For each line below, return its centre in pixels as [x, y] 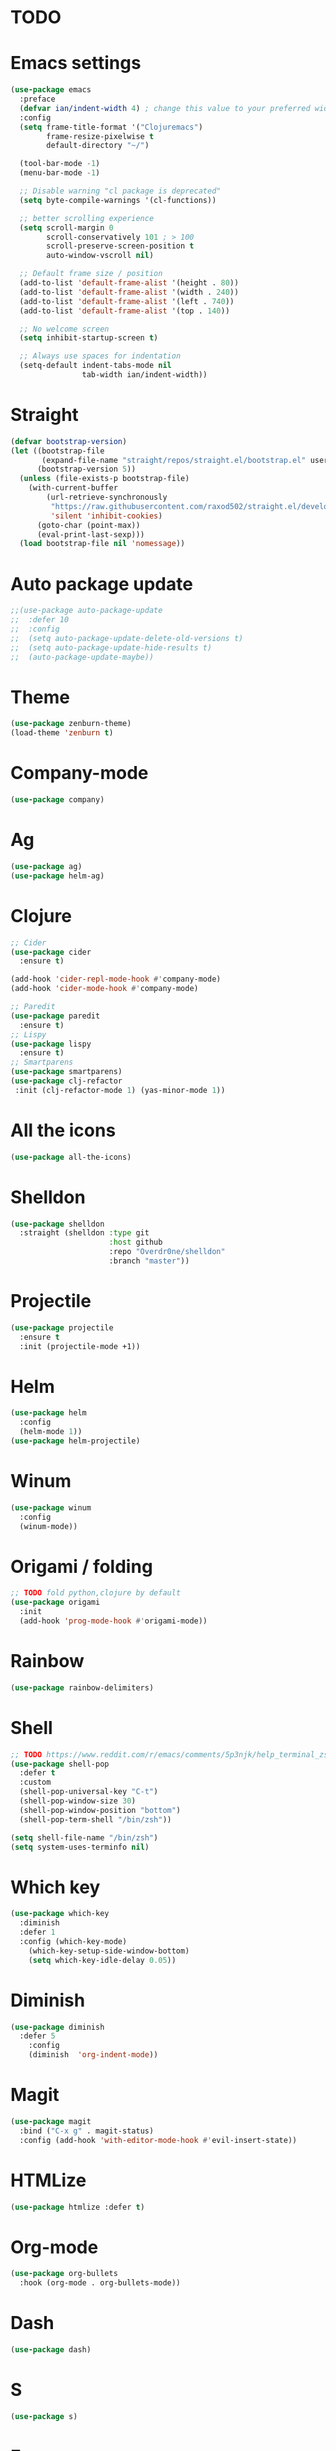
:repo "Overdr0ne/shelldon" [167, 1252]
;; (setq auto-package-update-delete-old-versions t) [127, 638]
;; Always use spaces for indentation [100, 356]
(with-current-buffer [73, 488]
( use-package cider [51, 952]
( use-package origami [55, 1602]
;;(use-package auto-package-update [86, 611]
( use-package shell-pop [60, 1764]
